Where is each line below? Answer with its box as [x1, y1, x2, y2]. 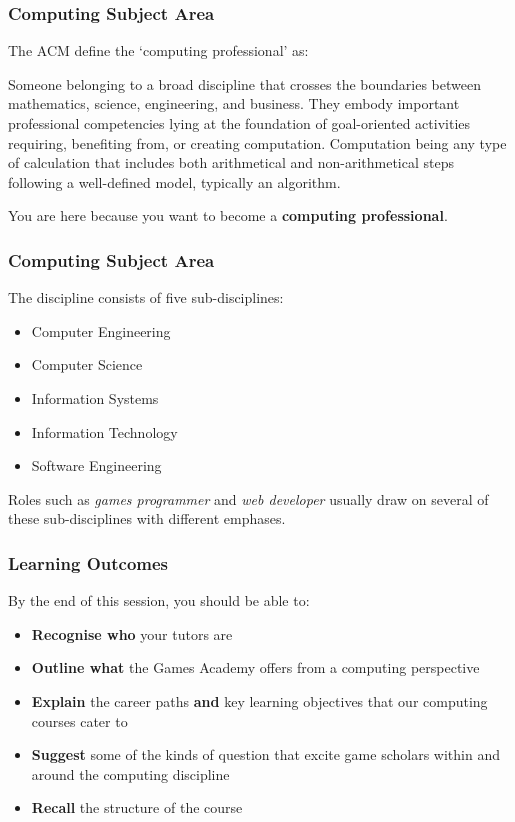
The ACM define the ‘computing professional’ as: [8, 40, 309, 61]
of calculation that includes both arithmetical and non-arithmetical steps [8, 152, 455, 173]
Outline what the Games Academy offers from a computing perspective [31, 657, 480, 678]
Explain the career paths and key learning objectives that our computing [31, 690, 488, 711]
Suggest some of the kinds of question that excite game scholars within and [31, 744, 500, 765]
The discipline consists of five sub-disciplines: [8, 287, 284, 308]
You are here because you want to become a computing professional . [8, 205, 448, 226]
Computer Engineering [31, 320, 171, 341]
